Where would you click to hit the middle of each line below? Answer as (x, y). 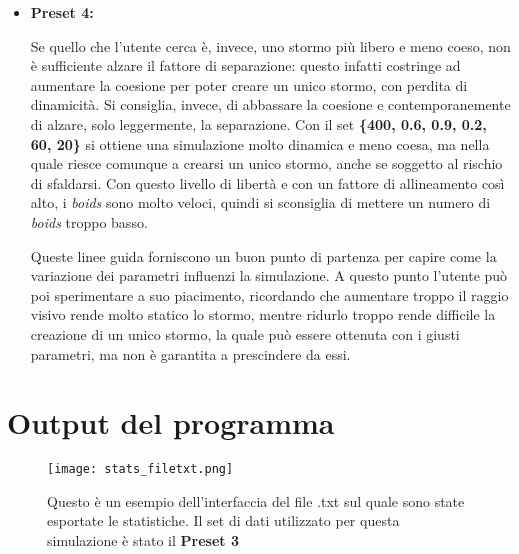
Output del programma (171, 422)
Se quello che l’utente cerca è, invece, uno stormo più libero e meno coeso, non (270, 45)
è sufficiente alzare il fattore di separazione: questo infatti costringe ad (245, 65)
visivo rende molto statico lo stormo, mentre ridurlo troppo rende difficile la (263, 314)
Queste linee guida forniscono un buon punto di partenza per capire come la (263, 255)
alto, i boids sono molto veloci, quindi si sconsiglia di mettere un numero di (260, 202)
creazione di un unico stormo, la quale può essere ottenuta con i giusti (245, 333)
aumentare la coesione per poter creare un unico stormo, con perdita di (249, 84)
